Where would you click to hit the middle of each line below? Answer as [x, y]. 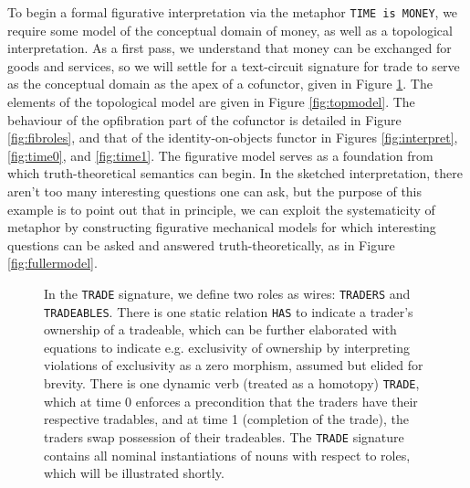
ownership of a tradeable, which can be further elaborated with [220, 329]
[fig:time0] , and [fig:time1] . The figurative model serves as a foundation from [220, 155]
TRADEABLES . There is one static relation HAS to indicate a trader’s [229, 311]
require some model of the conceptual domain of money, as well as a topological [230, 30]
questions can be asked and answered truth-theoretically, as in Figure [201, 244]
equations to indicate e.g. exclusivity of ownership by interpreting [227, 347]
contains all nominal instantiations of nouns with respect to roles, [227, 455]
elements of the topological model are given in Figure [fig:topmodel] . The [211, 102]
